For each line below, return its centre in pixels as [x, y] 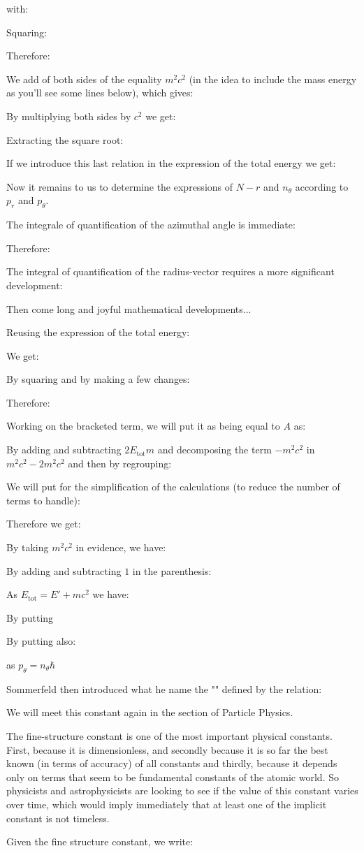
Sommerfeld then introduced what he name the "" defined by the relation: [164, 688]
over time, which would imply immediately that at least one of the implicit [167, 804]
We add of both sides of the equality [84, 79]
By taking [28, 547]
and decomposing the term [214, 450]
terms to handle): [43, 500]
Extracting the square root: [65, 139]
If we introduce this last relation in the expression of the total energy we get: [171, 163]
